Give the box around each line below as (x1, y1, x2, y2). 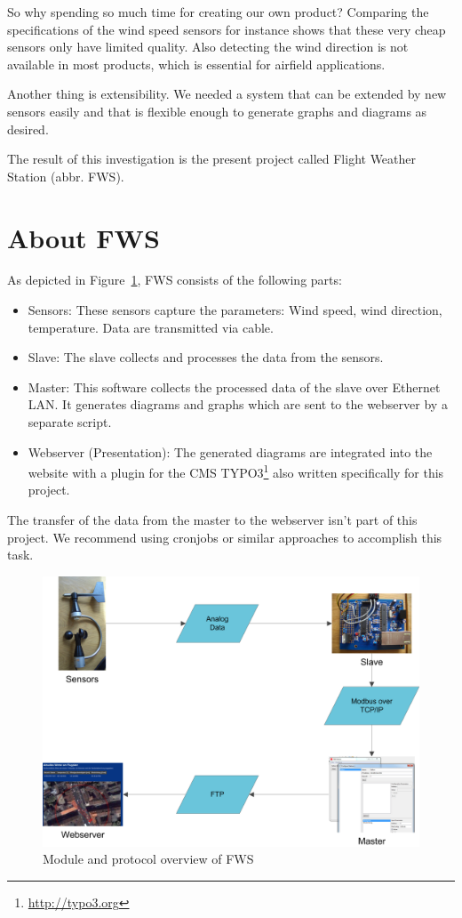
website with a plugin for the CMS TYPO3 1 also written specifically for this (28, 461, 444, 481)
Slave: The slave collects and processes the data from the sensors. (28, 348, 384, 366)
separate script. (28, 413, 112, 431)
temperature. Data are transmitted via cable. (28, 318, 274, 336)
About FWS (7, 219, 160, 255)
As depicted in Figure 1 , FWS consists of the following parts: (7, 270, 342, 289)
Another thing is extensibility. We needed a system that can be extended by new (7, 85, 447, 103)
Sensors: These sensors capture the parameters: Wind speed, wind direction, (28, 301, 442, 319)
